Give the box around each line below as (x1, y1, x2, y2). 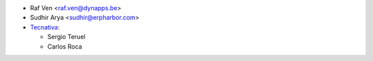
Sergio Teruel (47, 33, 86, 41)
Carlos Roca (47, 42, 82, 51)
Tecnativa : (30, 23, 60, 31)
